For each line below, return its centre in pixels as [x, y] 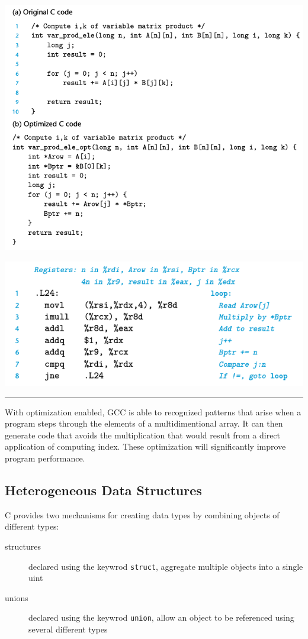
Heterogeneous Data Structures [103, 490]
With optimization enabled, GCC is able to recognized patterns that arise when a [153, 412]
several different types [68, 629]
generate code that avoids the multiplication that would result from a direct [143, 435]
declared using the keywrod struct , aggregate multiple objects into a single [166, 566]
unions [17, 597]
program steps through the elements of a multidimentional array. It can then [144, 423]
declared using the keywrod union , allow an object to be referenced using [161, 617]
